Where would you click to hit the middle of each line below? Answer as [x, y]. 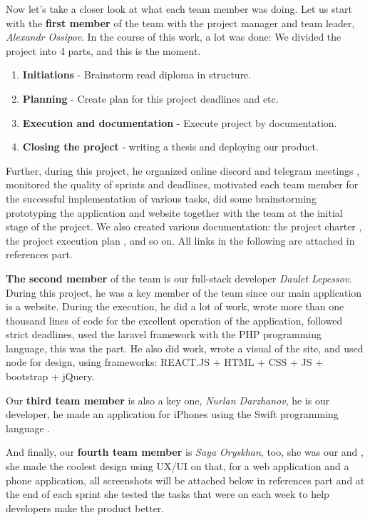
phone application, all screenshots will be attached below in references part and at [185, 480]
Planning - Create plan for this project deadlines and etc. [150, 98]
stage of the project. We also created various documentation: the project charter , [184, 226]
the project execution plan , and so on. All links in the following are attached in [180, 240]
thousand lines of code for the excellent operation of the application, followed [174, 320]
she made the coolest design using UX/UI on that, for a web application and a [178, 466]
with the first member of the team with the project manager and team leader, [180, 22]
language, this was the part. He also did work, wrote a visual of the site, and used [185, 348]
